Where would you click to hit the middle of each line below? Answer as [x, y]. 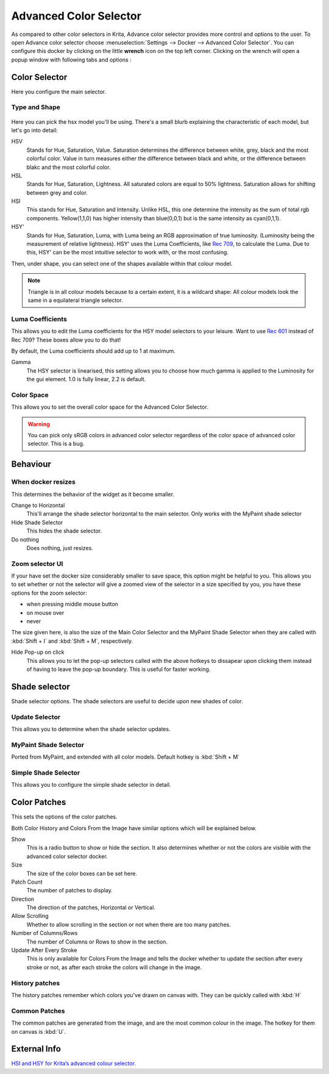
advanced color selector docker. [67, 856]
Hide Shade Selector [37, 522]
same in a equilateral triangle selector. [75, 300]
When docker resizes [43, 482]
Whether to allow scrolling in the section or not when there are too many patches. [129, 925]
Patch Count [27, 882]
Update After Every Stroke [44, 950]
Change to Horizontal [38, 505]
